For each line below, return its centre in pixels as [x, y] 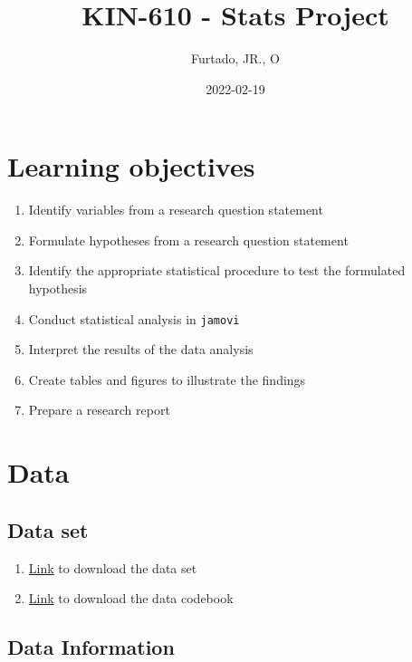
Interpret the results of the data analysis [141, 349]
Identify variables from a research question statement [176, 210]
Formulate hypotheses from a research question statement [188, 240]
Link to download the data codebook [131, 598]
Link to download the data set [113, 567]
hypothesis [58, 288]
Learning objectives [131, 166]
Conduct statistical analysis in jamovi [134, 318]
